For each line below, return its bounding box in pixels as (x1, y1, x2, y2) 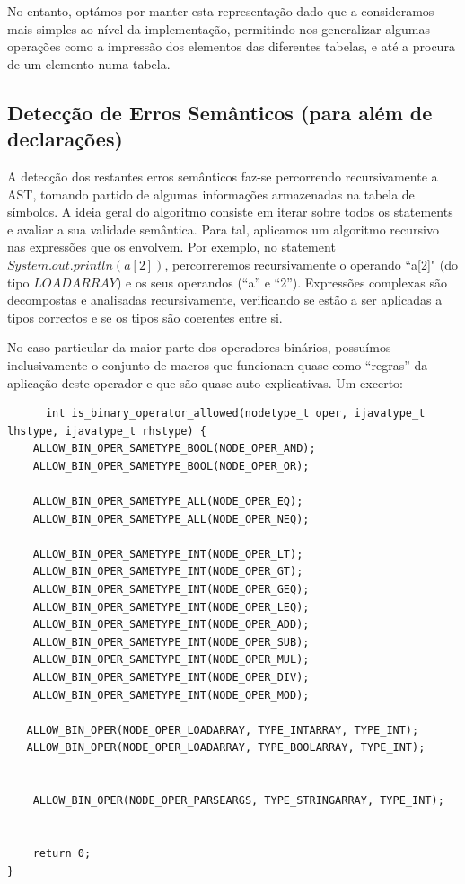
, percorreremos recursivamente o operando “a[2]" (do (164, 254, 458, 273)
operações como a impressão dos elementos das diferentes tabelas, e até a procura (7, 37, 455, 56)
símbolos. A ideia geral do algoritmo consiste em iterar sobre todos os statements (7, 202, 453, 221)
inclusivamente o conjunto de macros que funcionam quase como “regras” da (7, 355, 428, 374)
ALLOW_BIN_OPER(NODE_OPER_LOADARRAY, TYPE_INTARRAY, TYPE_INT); (26, 723, 419, 737)
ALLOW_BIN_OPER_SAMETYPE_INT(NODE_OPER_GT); (32, 565, 303, 579)
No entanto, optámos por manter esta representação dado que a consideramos (7, 2, 434, 20)
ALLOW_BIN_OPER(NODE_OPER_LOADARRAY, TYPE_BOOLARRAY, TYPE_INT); (26, 741, 426, 755)
